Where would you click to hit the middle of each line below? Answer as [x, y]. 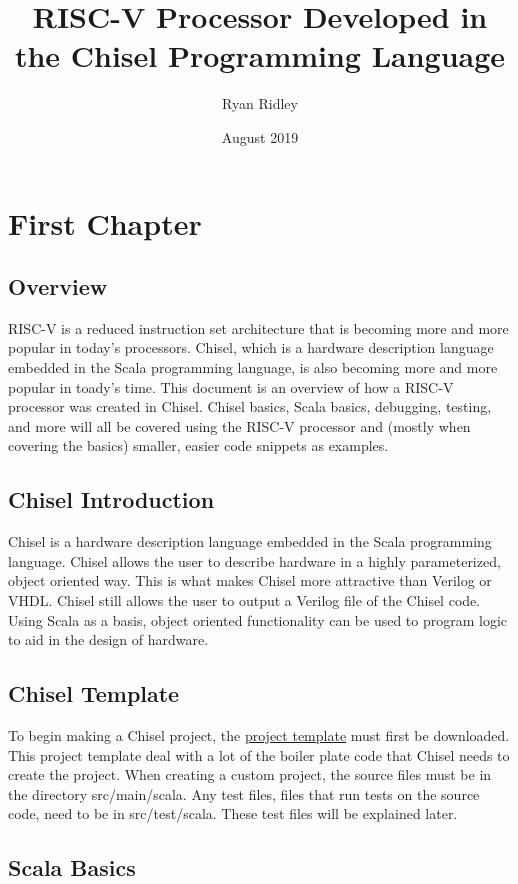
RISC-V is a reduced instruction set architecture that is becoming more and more [258, 327]
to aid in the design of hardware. [108, 639]
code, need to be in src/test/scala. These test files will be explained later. [233, 813]
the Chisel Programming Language [260, 55]
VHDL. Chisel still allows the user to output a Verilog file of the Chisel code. [244, 600]
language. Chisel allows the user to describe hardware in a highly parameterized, [254, 560]
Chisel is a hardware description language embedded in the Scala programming [250, 541]
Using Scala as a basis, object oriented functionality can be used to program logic [258, 619]
